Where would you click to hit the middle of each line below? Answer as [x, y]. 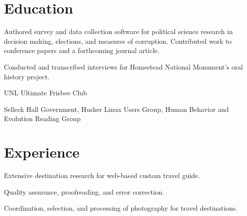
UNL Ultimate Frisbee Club [45, 93]
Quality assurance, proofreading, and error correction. [84, 191]
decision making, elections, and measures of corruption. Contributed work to [118, 41]
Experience [42, 152]
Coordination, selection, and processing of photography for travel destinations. [121, 208]
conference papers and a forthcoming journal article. [82, 50]
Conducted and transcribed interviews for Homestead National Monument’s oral [123, 66]
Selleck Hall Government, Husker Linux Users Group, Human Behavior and [116, 109]
